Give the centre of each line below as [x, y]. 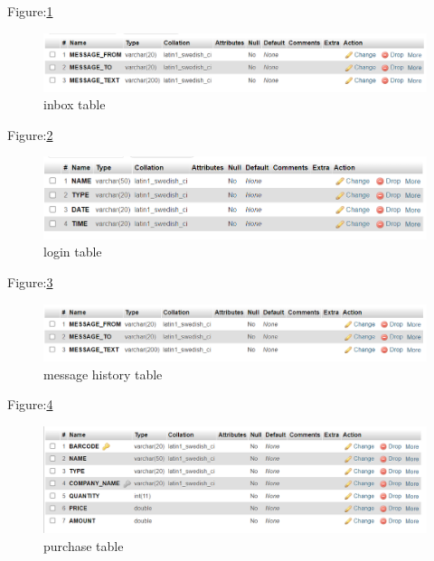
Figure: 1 [30, 11]
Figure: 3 [30, 282]
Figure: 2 [30, 134]
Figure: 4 [30, 404]
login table [73, 252]
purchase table [84, 545]
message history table [103, 374]
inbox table [75, 104]
